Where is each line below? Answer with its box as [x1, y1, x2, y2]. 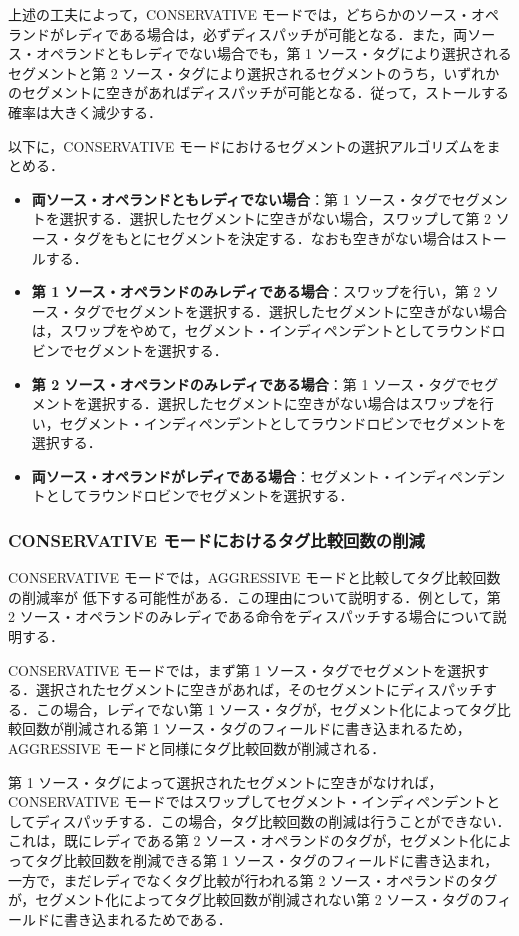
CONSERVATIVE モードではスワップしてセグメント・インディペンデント [8, 791, 487, 812]
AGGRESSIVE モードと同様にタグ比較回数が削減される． [8, 738, 386, 759]
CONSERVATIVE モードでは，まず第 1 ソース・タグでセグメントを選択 [8, 659, 476, 680]
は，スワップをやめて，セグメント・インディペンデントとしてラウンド [31, 320, 492, 341]
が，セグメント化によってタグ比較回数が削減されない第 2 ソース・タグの [8, 889, 484, 910]
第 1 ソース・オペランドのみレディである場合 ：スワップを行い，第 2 [31, 281, 481, 302]
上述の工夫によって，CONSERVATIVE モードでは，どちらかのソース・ [8, 4, 471, 24]
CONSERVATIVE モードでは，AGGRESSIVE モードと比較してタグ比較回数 [8, 567, 501, 588]
